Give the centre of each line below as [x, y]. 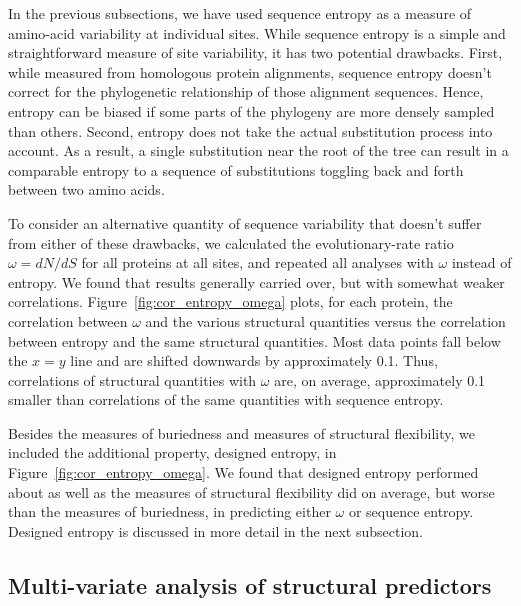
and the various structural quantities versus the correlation [325, 320]
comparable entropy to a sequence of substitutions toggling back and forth [236, 169]
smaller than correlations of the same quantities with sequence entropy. [226, 399]
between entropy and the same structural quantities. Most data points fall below [254, 340]
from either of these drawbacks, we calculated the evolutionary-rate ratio [231, 242]
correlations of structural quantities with [132, 379]
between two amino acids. [86, 189]
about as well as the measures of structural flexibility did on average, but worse [251, 491]
